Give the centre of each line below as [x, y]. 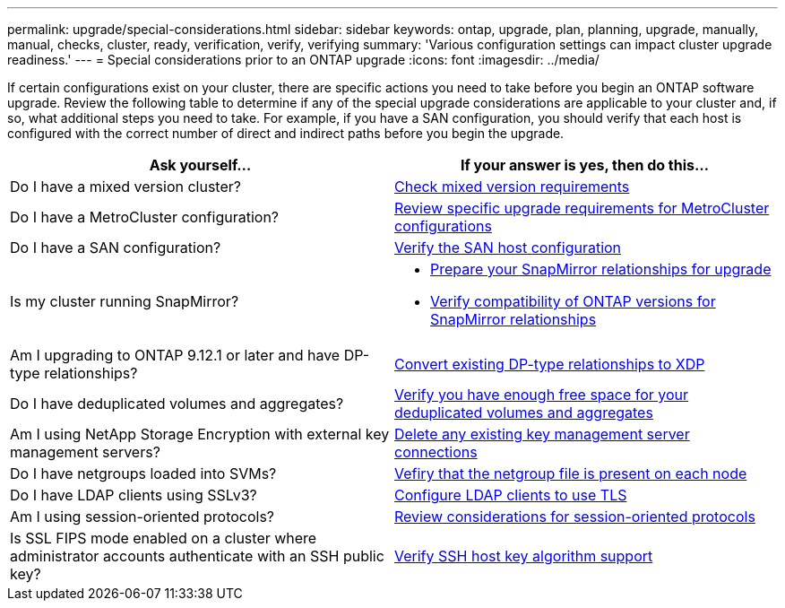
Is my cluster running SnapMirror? [125, 301]
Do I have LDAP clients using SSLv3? [134, 495]
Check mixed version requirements [512, 187]
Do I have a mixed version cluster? [125, 187]
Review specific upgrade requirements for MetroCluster [582, 208]
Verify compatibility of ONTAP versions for [573, 301]
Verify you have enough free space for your [542, 395]
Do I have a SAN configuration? [116, 248]
